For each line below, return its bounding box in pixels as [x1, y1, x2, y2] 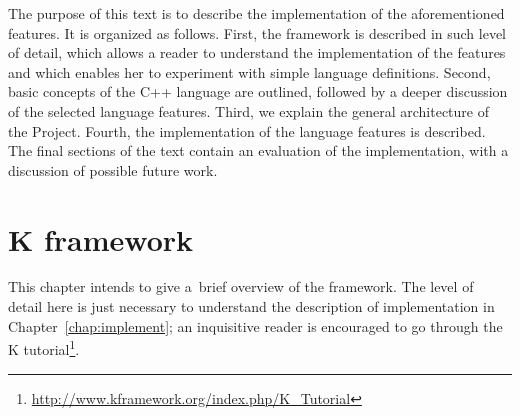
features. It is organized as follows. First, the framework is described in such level [8, 22, 507, 43]
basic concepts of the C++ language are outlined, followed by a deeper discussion [8, 81, 508, 102]
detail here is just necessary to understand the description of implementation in [8, 296, 495, 317]
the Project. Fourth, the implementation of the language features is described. [8, 120, 486, 141]
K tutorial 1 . [8, 336, 80, 359]
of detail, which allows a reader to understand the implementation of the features [8, 42, 506, 63]
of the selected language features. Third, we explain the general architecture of [8, 100, 489, 121]
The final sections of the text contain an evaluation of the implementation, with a [8, 140, 509, 161]
